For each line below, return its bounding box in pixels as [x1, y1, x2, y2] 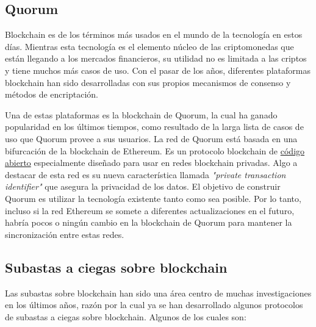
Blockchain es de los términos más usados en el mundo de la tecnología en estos [5, 28, 303, 41]
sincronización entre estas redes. [5, 228, 124, 240]
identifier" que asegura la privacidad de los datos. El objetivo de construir [5, 180, 281, 193]
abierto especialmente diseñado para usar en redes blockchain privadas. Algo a [5, 156, 298, 169]
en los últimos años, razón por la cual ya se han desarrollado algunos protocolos [5, 298, 303, 311]
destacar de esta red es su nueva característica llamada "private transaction [5, 168, 286, 181]
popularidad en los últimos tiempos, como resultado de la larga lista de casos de [5, 120, 304, 133]
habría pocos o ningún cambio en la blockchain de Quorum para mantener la [5, 216, 292, 229]
